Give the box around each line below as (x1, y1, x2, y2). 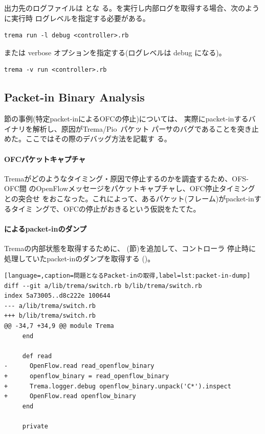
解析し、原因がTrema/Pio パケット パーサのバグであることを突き (32, 123, 252, 134)
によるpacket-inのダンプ (4, 223, 87, 234)
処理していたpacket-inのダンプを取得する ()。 (4, 253, 155, 263)
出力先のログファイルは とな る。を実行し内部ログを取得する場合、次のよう (4, 3, 259, 13)
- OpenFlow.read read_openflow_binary (4, 362, 154, 370)
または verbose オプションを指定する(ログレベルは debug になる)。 (4, 47, 226, 57)
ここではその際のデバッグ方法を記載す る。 (25, 133, 171, 144)
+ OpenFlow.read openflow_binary (4, 392, 136, 400)
